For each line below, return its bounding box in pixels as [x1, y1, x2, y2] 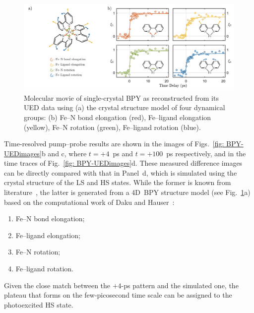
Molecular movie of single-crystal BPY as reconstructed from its [24, 92, 219, 103]
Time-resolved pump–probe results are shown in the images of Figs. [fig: [4, 138, 224, 149]
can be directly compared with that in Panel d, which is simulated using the [4, 167, 237, 178]
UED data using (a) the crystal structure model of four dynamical [24, 102, 225, 113]
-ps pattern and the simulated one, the [121, 280, 239, 290]
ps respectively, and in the [166, 148, 246, 158]
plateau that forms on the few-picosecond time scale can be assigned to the [4, 290, 232, 300]
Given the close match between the [4, 280, 111, 290]
